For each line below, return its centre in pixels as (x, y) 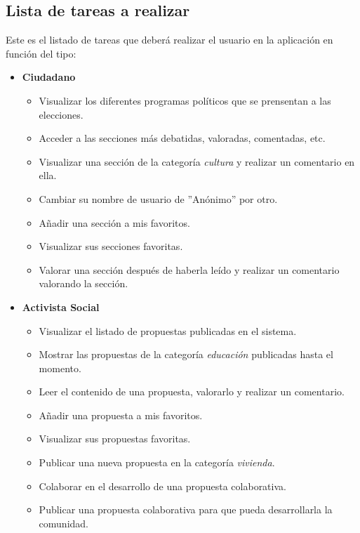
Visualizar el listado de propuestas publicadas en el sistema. (168, 330)
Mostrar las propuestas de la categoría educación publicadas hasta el (186, 354)
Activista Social (61, 307)
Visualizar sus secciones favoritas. (111, 246)
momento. (60, 368)
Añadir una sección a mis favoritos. (114, 222)
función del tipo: (41, 53)
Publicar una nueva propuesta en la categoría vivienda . (157, 462)
